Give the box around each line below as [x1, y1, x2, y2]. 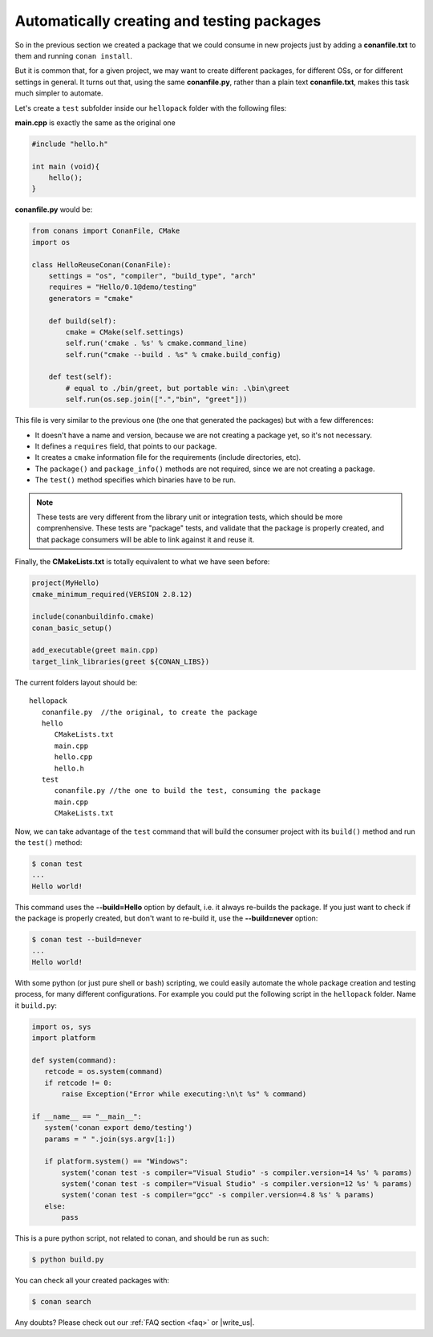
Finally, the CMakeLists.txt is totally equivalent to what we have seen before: [14, 557, 270, 567]
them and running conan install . [14, 51, 132, 60]
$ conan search [31, 1297, 91, 1307]
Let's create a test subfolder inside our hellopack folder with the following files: [14, 103, 287, 112]
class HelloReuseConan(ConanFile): [31, 260, 172, 269]
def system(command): [31, 1055, 117, 1065]
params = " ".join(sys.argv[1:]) [44, 1134, 176, 1144]
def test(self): [48, 372, 112, 381]
